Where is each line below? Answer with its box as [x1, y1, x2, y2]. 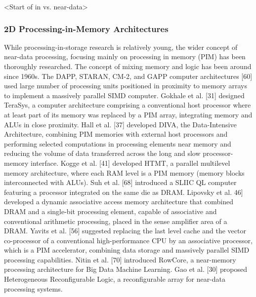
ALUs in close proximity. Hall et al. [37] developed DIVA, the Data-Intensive [4, 119, 237, 129]
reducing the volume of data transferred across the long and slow [4, 148, 201, 158]
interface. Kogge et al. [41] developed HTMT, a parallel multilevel [31, 157, 230, 168]
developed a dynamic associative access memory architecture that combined [4, 196, 233, 207]
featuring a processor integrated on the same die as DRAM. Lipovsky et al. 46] [4, 186, 243, 197]
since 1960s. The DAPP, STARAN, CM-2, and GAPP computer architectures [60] [4, 71, 253, 81]
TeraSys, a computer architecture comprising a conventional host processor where [4, 100, 251, 110]
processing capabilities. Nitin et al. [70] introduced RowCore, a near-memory [4, 254, 236, 264]
